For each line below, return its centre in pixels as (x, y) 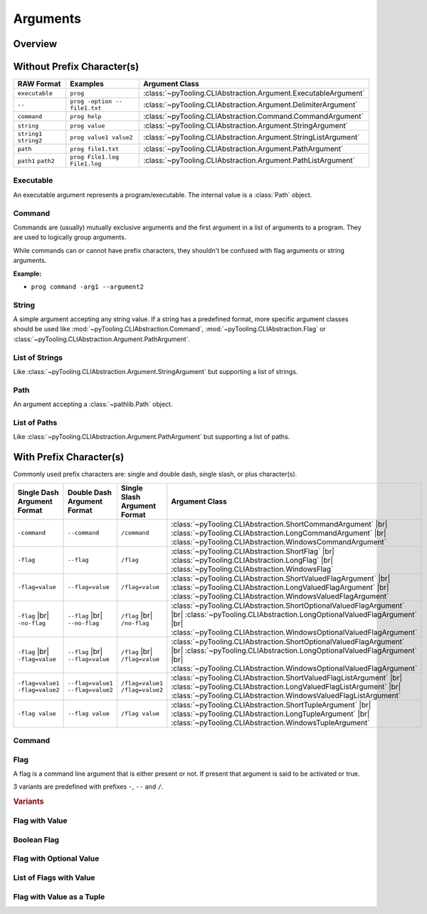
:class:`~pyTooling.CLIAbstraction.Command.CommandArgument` (254, 116)
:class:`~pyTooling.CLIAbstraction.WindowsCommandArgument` (279, 541)
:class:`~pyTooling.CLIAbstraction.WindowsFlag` (252, 568)
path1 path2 (36, 161)
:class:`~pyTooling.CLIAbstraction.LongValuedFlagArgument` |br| (280, 587)
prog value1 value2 (101, 137)
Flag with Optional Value (56, 858)
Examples (87, 84)
